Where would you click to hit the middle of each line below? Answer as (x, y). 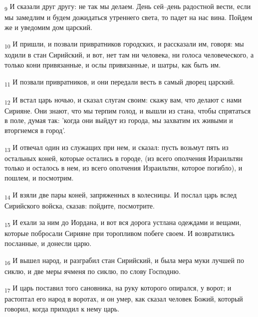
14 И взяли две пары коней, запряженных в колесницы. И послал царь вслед (121, 195)
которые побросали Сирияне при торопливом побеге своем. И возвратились (120, 233)
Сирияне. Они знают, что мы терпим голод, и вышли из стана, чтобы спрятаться (128, 110)
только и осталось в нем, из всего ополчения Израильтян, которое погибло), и (124, 168)
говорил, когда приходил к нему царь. (62, 309)
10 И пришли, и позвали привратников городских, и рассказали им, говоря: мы (124, 44)
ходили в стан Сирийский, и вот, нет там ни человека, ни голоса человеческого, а (129, 55)
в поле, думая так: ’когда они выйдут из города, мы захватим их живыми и (119, 120)
